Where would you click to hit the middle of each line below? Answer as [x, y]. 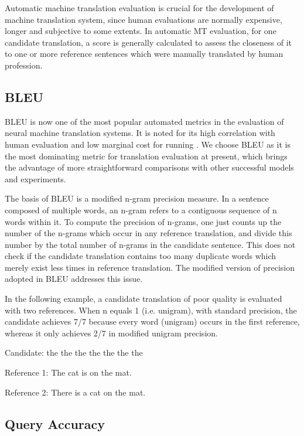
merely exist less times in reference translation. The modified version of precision [150, 267]
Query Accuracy [55, 423]
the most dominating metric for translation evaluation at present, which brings [146, 156]
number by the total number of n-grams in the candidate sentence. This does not [150, 244]
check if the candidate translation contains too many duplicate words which [141, 256]
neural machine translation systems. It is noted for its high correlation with [140, 133]
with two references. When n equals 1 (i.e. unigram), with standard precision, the [151, 310]
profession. [24, 65]
